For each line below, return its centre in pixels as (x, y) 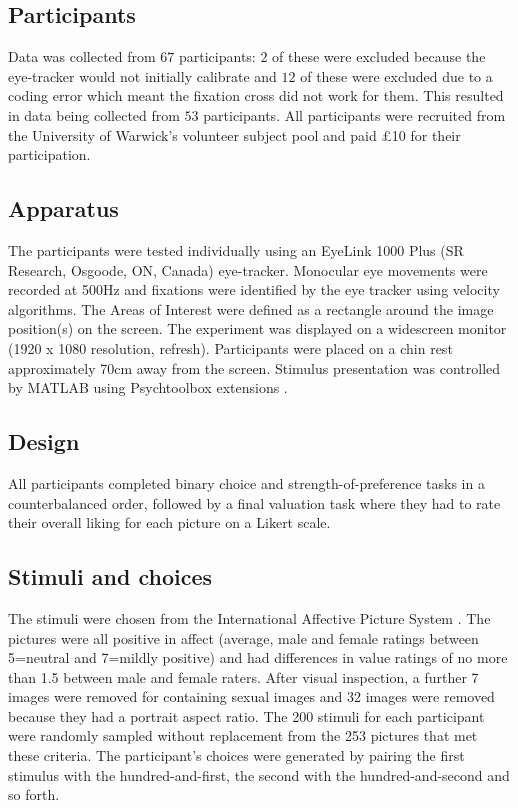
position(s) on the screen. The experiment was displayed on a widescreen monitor (257, 328)
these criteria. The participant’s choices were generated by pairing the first (236, 755)
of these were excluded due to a (396, 75)
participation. (49, 154)
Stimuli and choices (110, 576)
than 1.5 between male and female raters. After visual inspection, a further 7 (243, 676)
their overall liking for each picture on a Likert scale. (169, 522)
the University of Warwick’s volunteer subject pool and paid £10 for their (234, 134)
